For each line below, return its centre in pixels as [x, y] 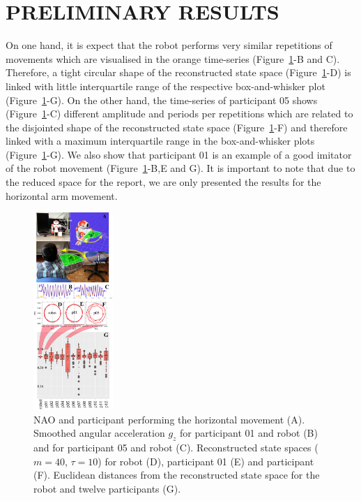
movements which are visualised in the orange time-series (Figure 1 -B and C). [173, 58]
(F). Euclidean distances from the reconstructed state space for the [177, 475]
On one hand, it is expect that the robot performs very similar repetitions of [169, 45]
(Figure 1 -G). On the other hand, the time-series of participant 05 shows [162, 100]
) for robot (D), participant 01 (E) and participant [206, 461]
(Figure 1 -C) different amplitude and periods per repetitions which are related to [179, 114]
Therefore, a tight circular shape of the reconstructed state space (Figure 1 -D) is [178, 72]
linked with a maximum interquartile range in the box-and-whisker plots [160, 141]
